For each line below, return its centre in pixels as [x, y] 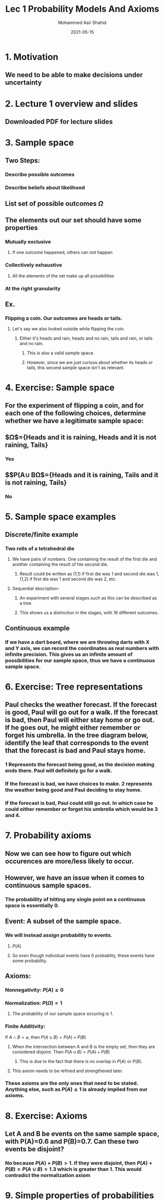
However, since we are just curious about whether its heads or [90, 363]
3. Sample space [40, 143]
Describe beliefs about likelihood [45, 188]
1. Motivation [32, 57]
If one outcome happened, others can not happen [62, 253]
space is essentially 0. [32, 905]
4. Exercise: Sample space [60, 387]
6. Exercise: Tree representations [74, 687]
